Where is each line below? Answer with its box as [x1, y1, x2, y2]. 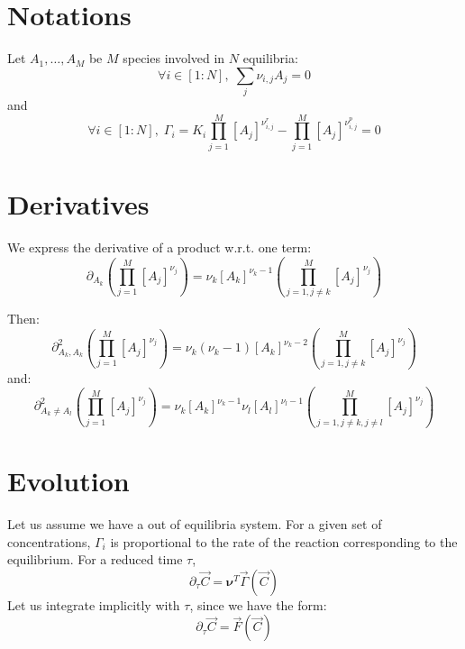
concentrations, [7, 532, 91, 551]
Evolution [7, 462, 130, 499]
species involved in [123, 49, 225, 68]
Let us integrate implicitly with [7, 595, 180, 614]
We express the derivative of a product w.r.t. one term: [7, 237, 312, 256]
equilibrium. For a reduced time [7, 550, 183, 569]
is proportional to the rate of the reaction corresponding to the [110, 532, 458, 551]
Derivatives [7, 185, 150, 222]
